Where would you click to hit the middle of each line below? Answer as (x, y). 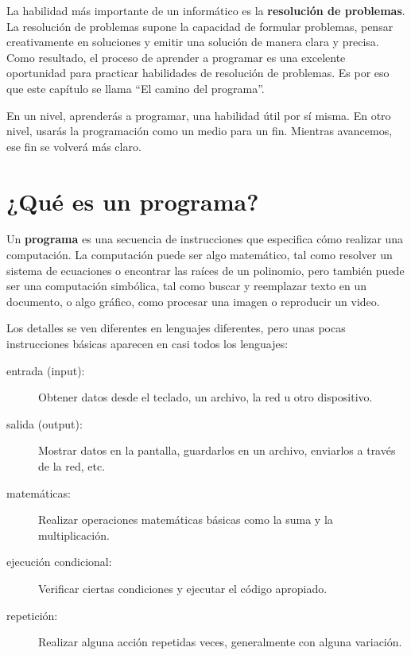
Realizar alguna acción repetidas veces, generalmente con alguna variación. (220, 642)
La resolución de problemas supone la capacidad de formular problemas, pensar (200, 26)
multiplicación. (74, 535)
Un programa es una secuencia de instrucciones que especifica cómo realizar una (205, 239)
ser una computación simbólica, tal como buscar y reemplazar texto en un (187, 286)
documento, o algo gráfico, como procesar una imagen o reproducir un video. (193, 301)
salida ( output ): (45, 423)
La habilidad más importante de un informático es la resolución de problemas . (206, 10)
